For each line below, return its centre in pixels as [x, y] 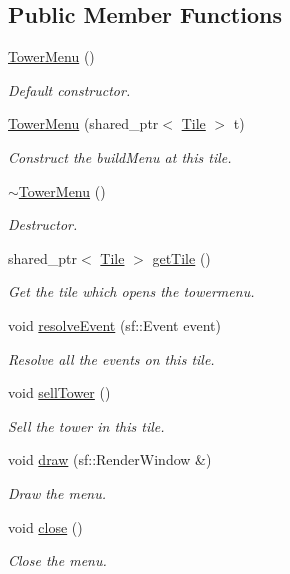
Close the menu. [57, 560]
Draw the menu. [57, 492]
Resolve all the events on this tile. [111, 358]
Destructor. [43, 224]
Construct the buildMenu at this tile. [120, 156]
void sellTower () [59, 392]
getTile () [181, 257]
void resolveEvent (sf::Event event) [114, 324]
